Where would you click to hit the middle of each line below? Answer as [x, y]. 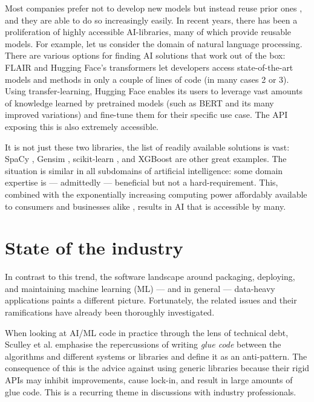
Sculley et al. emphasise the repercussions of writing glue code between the [143, 344]
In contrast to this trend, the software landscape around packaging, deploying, [150, 277]
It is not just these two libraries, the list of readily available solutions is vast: [147, 147]
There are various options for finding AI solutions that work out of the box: [145, 55]
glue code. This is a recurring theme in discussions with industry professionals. [151, 391]
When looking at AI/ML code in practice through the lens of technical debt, [147, 332]
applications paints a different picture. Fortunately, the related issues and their [151, 300]
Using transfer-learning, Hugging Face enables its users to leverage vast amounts [154, 91]
